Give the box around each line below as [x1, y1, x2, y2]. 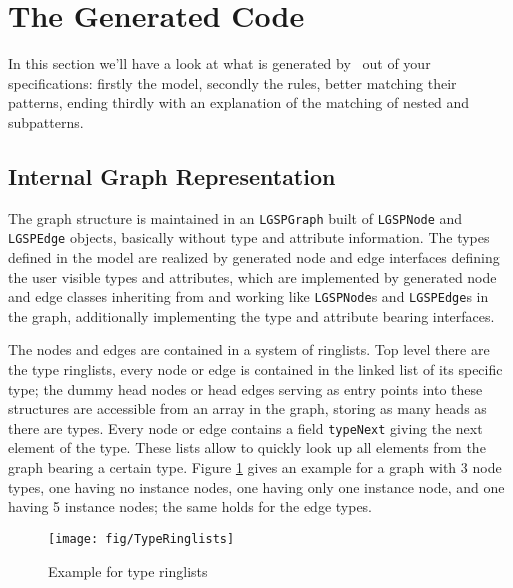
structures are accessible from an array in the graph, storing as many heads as [8, 398, 487, 419]
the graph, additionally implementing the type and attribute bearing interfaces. [8, 305, 495, 326]
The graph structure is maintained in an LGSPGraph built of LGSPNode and [8, 207, 463, 228]
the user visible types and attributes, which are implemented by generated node [8, 266, 497, 287]
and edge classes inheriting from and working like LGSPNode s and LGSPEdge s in [8, 286, 489, 307]
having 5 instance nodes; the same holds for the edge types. [8, 496, 373, 517]
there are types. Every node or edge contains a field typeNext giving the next [8, 417, 483, 438]
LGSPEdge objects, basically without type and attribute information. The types [8, 227, 490, 248]
